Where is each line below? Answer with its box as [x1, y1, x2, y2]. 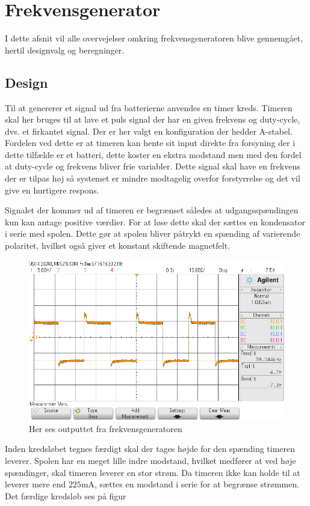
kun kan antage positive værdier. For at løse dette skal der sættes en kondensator [5, 215, 305, 228]
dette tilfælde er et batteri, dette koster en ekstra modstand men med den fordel [5, 148, 302, 160]
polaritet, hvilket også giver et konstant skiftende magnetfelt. [5, 239, 231, 252]
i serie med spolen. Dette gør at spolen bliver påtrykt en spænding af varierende [5, 227, 300, 240]
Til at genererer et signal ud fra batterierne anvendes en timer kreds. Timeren [5, 101, 293, 114]
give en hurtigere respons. [5, 183, 99, 196]
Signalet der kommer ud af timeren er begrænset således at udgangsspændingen [5, 204, 299, 216]
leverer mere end [5, 478, 66, 490]
